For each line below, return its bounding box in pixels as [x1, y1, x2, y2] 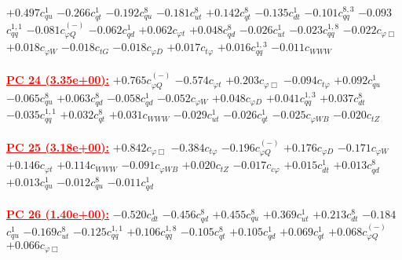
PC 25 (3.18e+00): [6, 138, 110, 155]
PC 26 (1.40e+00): [6, 205, 110, 222]
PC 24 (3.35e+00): [6, 71, 110, 88]
